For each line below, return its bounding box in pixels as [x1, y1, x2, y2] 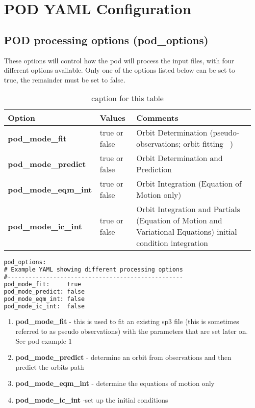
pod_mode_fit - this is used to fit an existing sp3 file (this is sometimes [15, 316, 239, 326]
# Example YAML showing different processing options [4, 266, 183, 273]
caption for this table [91, 92, 164, 104]
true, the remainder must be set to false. [4, 74, 126, 84]
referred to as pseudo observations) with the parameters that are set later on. [15, 326, 248, 336]
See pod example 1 [15, 335, 72, 346]
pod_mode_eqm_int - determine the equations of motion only [15, 378, 215, 388]
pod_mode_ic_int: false [4, 302, 85, 310]
